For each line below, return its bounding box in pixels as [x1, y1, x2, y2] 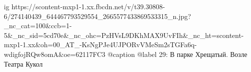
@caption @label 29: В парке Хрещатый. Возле [107, 49, 248, 59]
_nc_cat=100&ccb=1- [4, 20, 72, 31]
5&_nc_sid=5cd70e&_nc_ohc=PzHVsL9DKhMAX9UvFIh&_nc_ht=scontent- [4, 30, 244, 40]
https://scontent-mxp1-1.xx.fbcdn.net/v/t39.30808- [11, 1, 165, 11]
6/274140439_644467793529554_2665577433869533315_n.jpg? [4, 11, 191, 21]
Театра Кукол [4, 58, 43, 69]
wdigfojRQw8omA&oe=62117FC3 [4, 49, 106, 59]
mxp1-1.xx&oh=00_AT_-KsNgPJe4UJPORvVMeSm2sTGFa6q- [4, 39, 197, 50]
